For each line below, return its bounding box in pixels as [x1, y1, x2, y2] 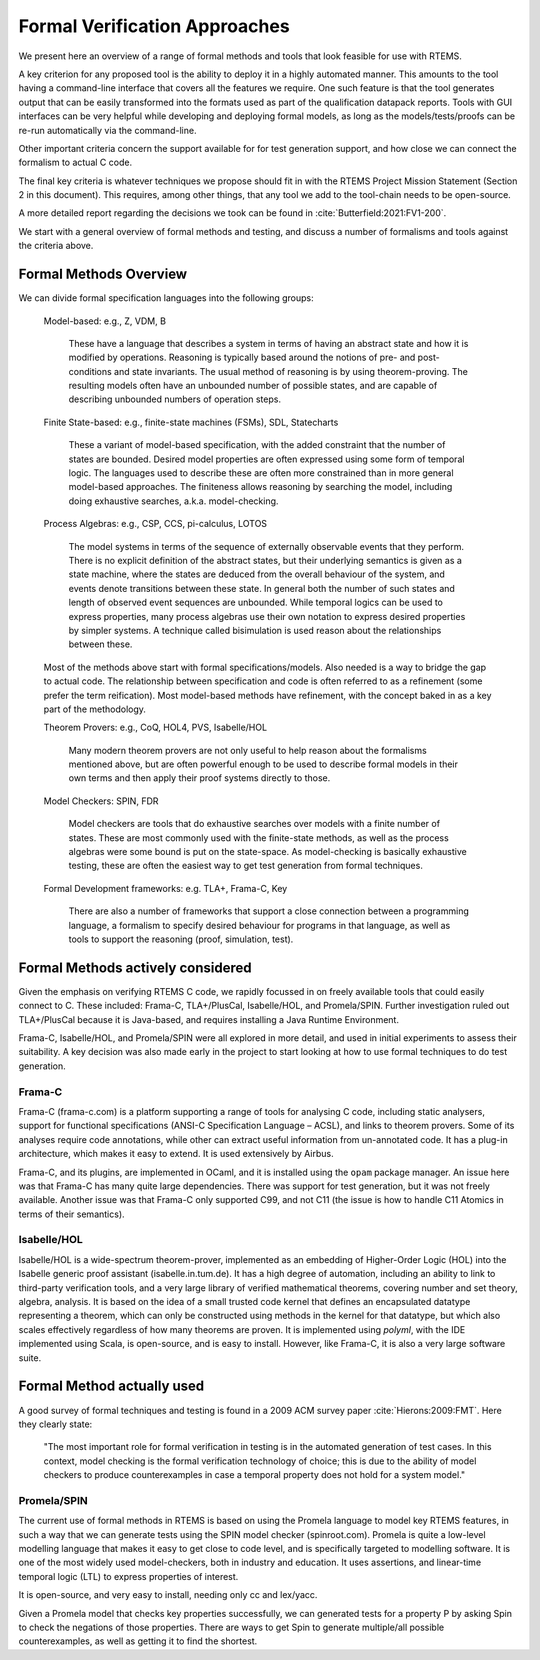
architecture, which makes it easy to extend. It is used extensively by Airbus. [18, 1148, 334, 1160]
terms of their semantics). [18, 1208, 125, 1220]
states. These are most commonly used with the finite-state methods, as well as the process [68, 831, 449, 844]
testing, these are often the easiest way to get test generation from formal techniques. [68, 860, 424, 872]
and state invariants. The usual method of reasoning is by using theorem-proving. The [113, 365, 469, 377]
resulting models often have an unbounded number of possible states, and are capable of [68, 380, 438, 392]
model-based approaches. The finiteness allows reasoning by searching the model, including [68, 481, 453, 493]
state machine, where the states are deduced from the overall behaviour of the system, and [68, 568, 445, 580]
